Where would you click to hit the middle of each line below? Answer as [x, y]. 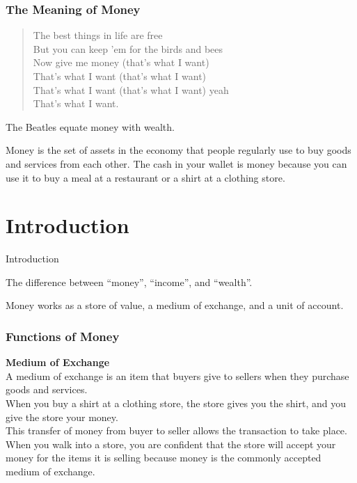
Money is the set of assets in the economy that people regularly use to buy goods [178, 150]
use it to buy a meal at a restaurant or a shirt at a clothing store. [145, 177]
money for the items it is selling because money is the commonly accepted [164, 458]
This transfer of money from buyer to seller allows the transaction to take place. [176, 430]
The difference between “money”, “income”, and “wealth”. [129, 282]
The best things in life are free [98, 35]
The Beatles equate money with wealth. [90, 126]
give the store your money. [62, 417]
